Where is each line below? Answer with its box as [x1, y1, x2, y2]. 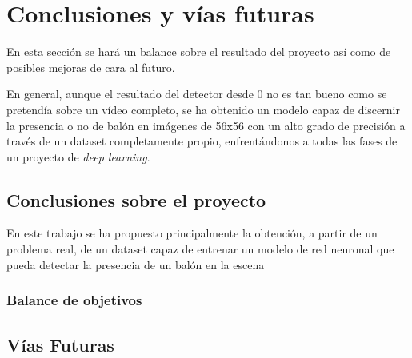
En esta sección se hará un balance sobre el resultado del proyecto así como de [6, 43, 391, 60]
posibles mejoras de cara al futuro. [6, 58, 175, 75]
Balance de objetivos [6, 290, 142, 310]
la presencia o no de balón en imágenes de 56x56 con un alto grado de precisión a [6, 117, 406, 133]
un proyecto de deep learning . [6, 148, 150, 165]
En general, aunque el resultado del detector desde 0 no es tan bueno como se [6, 86, 387, 102]
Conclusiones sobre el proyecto [6, 187, 266, 212]
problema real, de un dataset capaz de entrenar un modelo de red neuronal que [6, 241, 394, 257]
